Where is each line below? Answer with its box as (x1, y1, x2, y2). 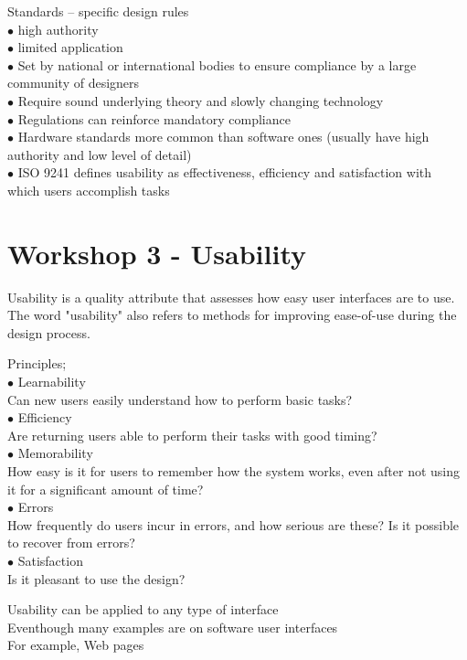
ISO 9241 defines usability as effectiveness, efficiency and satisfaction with (17, 163, 432, 182)
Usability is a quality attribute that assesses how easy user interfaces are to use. (7, 287, 455, 306)
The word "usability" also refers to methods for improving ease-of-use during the (7, 305, 457, 325)
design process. (7, 323, 90, 342)
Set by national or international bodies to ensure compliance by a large (17, 55, 417, 74)
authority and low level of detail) (7, 144, 192, 164)
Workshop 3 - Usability (7, 234, 307, 271)
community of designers (7, 73, 140, 92)
